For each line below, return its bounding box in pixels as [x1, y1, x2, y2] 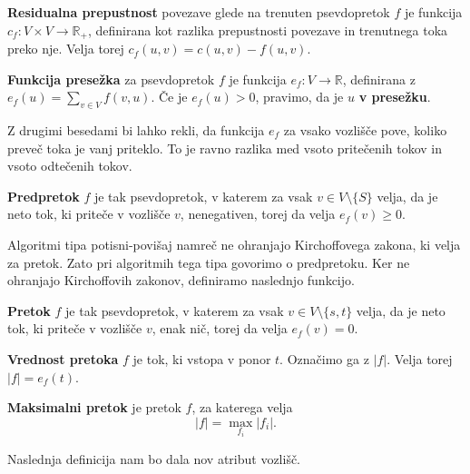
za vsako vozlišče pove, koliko [283, 121, 447, 140]
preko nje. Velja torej [7, 39, 124, 58]
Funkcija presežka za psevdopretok [7, 69, 215, 88]
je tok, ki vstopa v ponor [132, 349, 271, 368]
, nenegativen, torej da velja [180, 204, 336, 223]
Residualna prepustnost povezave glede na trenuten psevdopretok [7, 3, 390, 21]
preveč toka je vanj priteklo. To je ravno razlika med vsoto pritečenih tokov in [7, 138, 442, 157]
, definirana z [342, 69, 416, 88]
